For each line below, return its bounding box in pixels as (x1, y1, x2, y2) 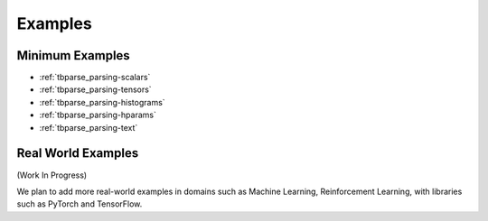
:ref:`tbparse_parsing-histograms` (39, 97, 166, 107)
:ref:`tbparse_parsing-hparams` (39, 109, 157, 121)
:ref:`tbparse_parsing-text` (39, 122, 138, 133)
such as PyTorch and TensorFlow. (16, 198, 143, 209)
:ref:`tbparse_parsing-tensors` (39, 84, 153, 95)
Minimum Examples (16, 48, 130, 63)
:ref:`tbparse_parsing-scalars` (39, 72, 151, 83)
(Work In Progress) (16, 170, 88, 180)
